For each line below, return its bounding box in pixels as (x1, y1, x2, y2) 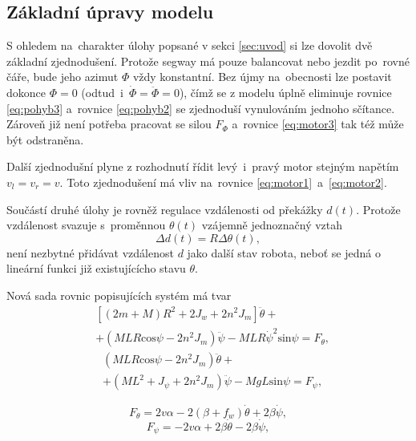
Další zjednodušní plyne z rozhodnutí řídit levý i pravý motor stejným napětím (6, 158, 399, 175)
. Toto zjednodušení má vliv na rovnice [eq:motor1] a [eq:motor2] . (59, 173, 387, 190)
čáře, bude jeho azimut (6, 68, 119, 85)
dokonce (6, 83, 46, 100)
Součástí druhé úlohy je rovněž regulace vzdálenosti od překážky (6, 200, 323, 217)
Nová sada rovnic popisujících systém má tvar (6, 286, 232, 303)
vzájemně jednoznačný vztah (201, 216, 343, 233)
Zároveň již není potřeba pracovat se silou (6, 115, 212, 132)
